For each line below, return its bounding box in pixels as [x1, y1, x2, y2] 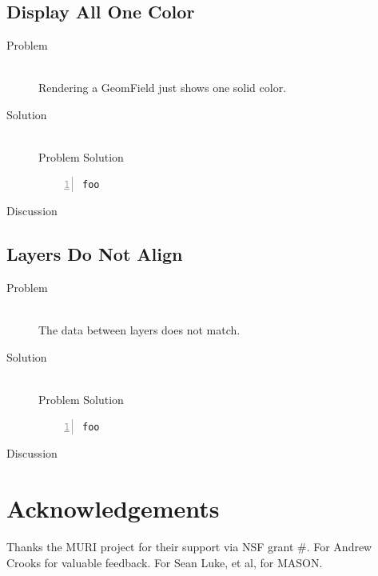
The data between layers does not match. [38, 322, 241, 338]
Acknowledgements [6, 492, 220, 525]
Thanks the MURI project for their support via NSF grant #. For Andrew [6, 538, 372, 555]
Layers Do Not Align [6, 242, 183, 266]
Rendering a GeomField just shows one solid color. [38, 79, 287, 96]
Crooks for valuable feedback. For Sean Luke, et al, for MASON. [6, 554, 323, 570]
